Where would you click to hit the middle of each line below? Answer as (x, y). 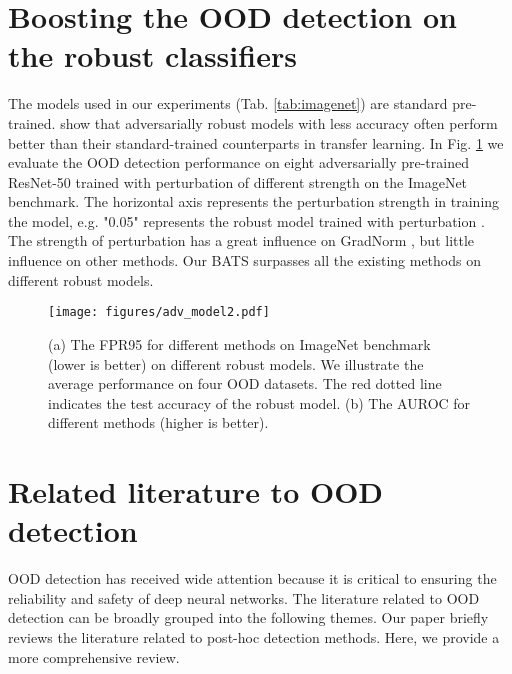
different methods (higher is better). (158, 422)
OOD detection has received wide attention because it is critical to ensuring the (252, 578)
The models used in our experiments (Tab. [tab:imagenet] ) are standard (228, 103)
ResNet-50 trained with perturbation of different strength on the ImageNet (238, 181)
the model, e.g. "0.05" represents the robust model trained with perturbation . (246, 220)
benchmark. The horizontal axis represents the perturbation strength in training (254, 201)
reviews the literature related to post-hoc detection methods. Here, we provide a (254, 636)
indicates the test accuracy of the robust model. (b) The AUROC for (259, 402)
